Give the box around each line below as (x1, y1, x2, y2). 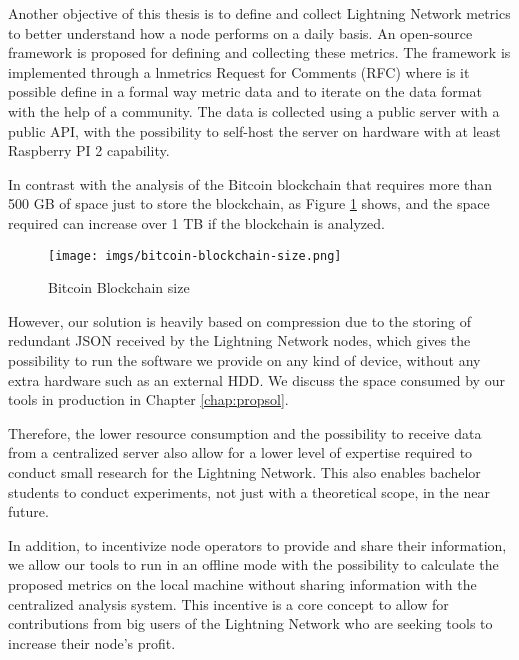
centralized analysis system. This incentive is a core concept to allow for (8, 593, 449, 614)
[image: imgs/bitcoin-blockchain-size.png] (48, 248, 342, 263)
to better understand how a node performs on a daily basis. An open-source (8, 22, 473, 43)
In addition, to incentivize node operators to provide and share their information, (8, 534, 507, 555)
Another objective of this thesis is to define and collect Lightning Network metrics (8, 3, 511, 23)
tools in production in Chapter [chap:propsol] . (8, 389, 289, 410)
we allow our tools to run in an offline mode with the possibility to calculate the (8, 554, 499, 575)
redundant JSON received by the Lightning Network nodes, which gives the (8, 330, 471, 351)
